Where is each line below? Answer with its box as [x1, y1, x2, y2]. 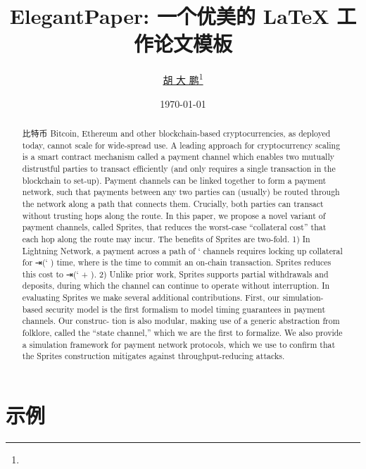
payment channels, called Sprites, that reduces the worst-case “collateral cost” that [22, 221, 327, 233]
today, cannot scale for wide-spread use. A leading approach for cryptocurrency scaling [22, 139, 341, 151]
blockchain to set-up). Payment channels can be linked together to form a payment [22, 174, 327, 186]
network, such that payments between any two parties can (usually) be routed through [22, 186, 340, 198]
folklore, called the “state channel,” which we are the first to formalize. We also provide [22, 327, 343, 339]
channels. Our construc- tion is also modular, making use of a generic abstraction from [22, 315, 340, 327]
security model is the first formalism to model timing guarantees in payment [45, 303, 326, 315]
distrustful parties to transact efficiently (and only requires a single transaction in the [22, 162, 336, 174]
